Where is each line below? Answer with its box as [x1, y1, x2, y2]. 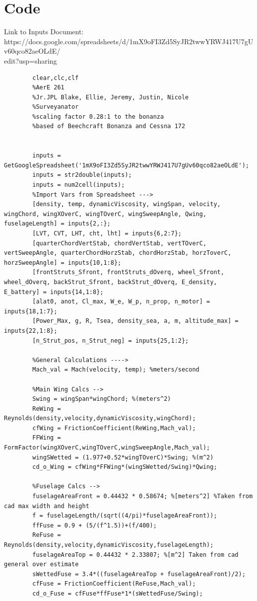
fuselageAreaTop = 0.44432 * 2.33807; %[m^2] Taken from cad [32, 551, 239, 558]
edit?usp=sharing [4, 55, 57, 66]
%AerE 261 [32, 84, 64, 91]
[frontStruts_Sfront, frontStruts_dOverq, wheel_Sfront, [32, 269, 224, 276]
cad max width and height [4, 502, 89, 510]
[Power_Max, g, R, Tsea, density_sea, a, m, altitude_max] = [32, 317, 239, 325]
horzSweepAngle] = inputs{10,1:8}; [4, 259, 122, 266]
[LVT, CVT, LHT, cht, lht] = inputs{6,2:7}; [32, 230, 182, 237]
